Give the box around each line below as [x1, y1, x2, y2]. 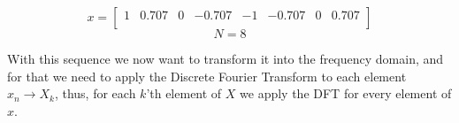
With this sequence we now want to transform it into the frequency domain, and [7, 50, 444, 67]
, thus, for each [54, 84, 136, 103]
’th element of [146, 84, 222, 103]
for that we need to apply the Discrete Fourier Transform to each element [7, 66, 407, 85]
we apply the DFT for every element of [240, 84, 452, 103]
